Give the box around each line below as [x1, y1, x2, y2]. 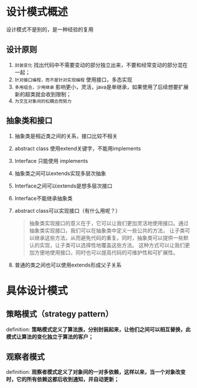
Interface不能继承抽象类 [14, 195, 73, 202]
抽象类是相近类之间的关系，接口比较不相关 [14, 132, 118, 139]
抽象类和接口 [6, 115, 53, 126]
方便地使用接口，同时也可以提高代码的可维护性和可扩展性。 [34, 249, 179, 256]
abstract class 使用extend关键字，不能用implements [14, 145, 141, 152]
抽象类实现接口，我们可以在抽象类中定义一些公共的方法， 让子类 [29, 227, 185, 234]
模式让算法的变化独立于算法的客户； [6, 333, 94, 340]
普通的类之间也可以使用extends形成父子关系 [14, 261, 122, 268]
